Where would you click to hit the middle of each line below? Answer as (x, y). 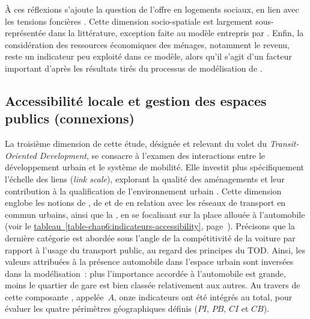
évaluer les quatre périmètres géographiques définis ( (101, 308)
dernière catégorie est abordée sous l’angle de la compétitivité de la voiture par (150, 237)
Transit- (284, 144)
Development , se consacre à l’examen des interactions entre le (152, 155)
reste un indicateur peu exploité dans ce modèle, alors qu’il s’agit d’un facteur (148, 56)
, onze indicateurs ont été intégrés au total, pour (203, 296)
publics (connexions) (70, 118)
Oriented (21, 155)
